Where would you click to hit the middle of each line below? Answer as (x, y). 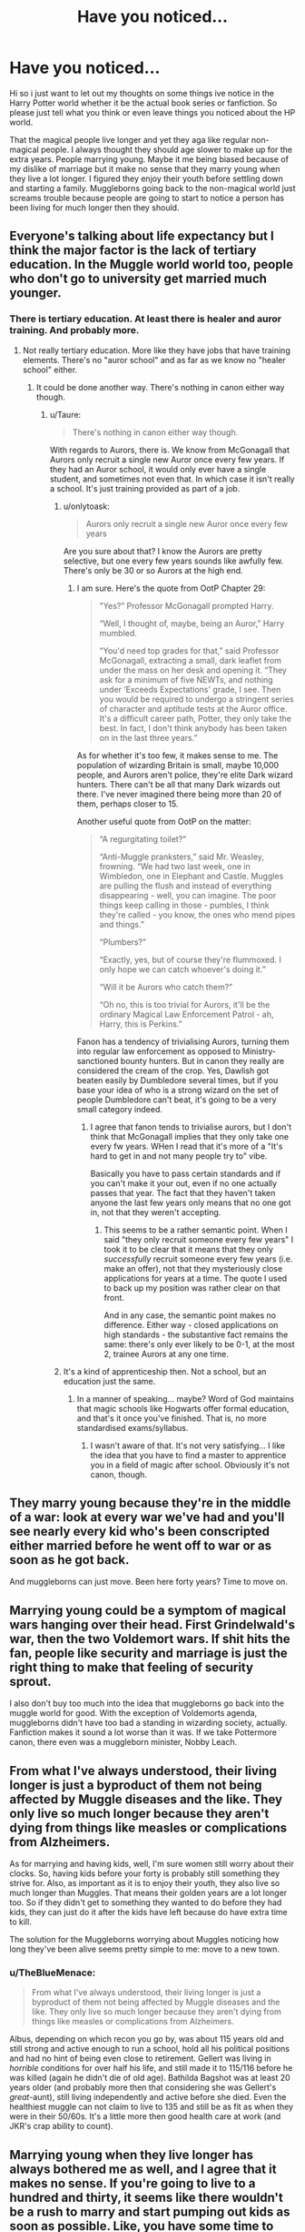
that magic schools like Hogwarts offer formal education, (183, 1408)
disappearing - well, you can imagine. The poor (188, 895)
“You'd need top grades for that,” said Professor (189, 650)
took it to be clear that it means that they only (189, 1249)
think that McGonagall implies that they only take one (189, 1136)
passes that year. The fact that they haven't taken (183, 1192)
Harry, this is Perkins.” (141, 1024)
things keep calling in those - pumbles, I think (184, 905)
